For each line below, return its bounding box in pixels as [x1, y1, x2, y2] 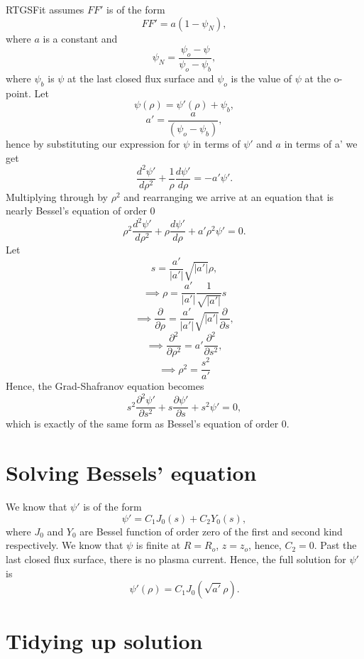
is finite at [136, 538, 181, 552]
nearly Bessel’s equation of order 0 [6, 203, 155, 218]
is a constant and [43, 31, 118, 45]
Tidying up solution [6, 626, 203, 655]
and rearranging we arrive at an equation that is [123, 189, 334, 204]
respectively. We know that [6, 538, 123, 552]
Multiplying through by [6, 189, 108, 204]
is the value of [231, 70, 292, 85]
